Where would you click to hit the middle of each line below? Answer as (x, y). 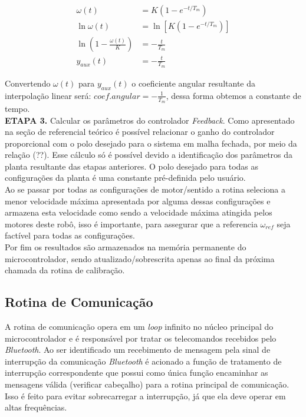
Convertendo (28, 83)
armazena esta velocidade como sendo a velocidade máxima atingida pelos (139, 212)
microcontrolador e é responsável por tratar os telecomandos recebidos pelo (141, 338)
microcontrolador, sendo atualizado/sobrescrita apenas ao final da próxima (140, 258)
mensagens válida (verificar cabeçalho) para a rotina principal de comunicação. (147, 384)
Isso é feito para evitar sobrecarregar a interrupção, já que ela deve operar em (145, 396)
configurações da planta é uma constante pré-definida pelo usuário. (125, 178)
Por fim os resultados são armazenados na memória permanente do (126, 247)
